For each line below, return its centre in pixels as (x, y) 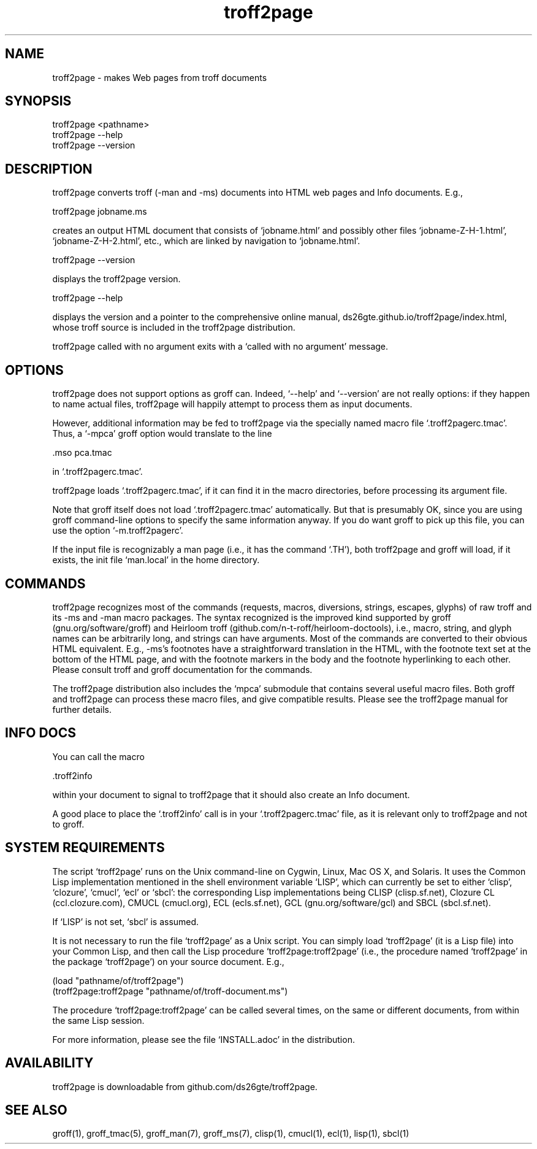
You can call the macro (98, 756)
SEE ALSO (36, 1110)
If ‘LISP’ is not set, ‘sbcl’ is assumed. (126, 921)
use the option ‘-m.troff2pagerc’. (118, 531)
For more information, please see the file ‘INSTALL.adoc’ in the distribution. (204, 1039)
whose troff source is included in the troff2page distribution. (174, 328)
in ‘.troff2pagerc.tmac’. (97, 472)
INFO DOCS (41, 733)
